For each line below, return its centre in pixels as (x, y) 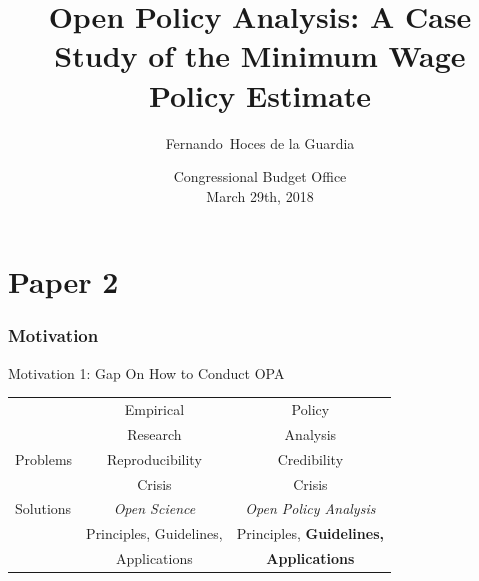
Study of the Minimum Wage (260, 55)
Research (154, 433)
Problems (44, 458)
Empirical (154, 409)
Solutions (43, 508)
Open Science (154, 508)
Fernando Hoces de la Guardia (260, 142)
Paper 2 (63, 281)
